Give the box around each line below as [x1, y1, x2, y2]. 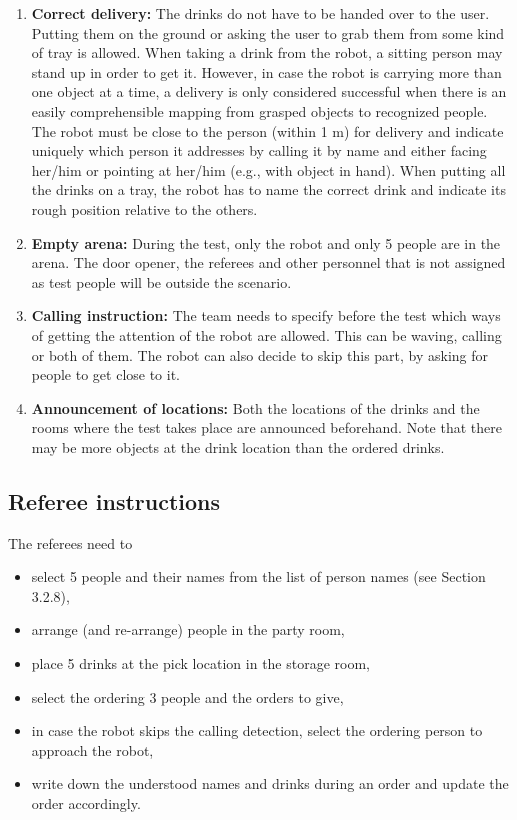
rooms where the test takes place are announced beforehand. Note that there [31, 417, 502, 438]
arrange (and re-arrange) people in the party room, [31, 619, 345, 640]
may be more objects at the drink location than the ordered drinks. [31, 436, 445, 457]
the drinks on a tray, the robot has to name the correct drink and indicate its [31, 179, 506, 200]
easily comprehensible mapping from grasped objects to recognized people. [31, 100, 488, 121]
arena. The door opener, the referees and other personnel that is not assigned [31, 252, 506, 273]
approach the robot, [31, 739, 154, 760]
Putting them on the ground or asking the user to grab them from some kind [31, 22, 505, 43]
